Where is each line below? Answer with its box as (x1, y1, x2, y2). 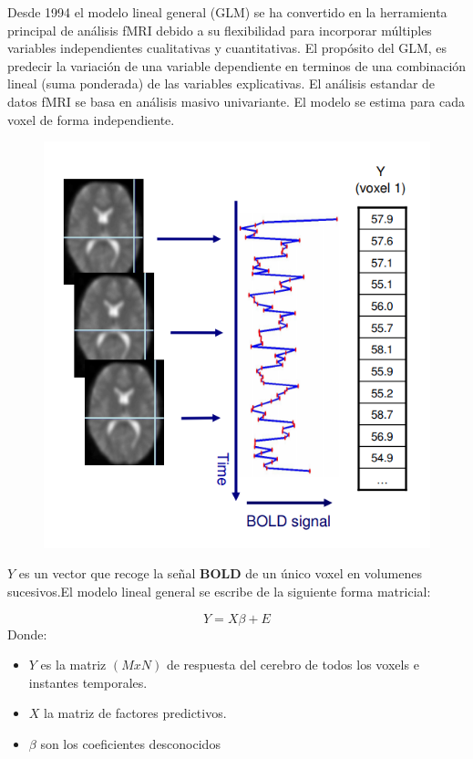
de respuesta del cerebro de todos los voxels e (166, 655, 419, 674)
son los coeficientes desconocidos (40, 734, 221, 754)
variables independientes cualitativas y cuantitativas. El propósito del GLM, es (7, 38, 447, 57)
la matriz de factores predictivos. (44, 703, 227, 723)
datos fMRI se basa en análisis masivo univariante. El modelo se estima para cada (7, 91, 465, 110)
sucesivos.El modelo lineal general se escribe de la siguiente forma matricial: (7, 582, 431, 601)
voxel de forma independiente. (7, 109, 175, 129)
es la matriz (40, 655, 107, 674)
